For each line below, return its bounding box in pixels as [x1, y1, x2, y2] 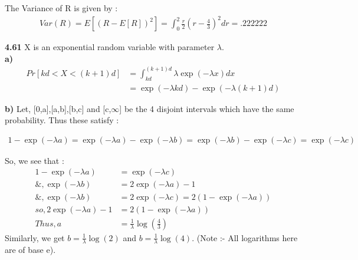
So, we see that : [5, 154, 64, 166]
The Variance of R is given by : [5, 2, 118, 14]
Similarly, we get [5, 231, 65, 243]
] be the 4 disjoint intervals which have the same [119, 102, 294, 114]
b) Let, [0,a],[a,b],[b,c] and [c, [5, 102, 111, 114]
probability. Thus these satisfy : [5, 114, 119, 126]
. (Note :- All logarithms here [192, 231, 298, 243]
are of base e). [5, 243, 56, 256]
